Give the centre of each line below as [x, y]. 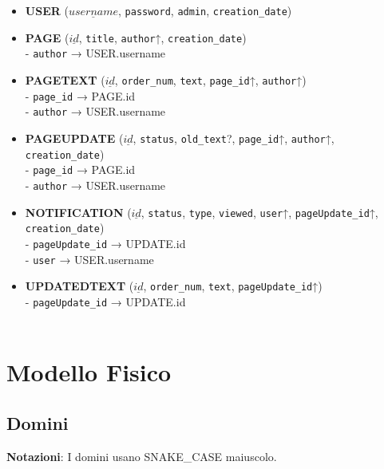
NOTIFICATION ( [78, 212]
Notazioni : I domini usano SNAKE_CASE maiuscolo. [142, 456]
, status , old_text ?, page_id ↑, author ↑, [234, 138]
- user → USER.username [89, 259]
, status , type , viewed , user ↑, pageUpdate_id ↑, [259, 212]
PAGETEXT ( [65, 79]
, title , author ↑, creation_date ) [162, 37]
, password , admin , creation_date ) [205, 10]
